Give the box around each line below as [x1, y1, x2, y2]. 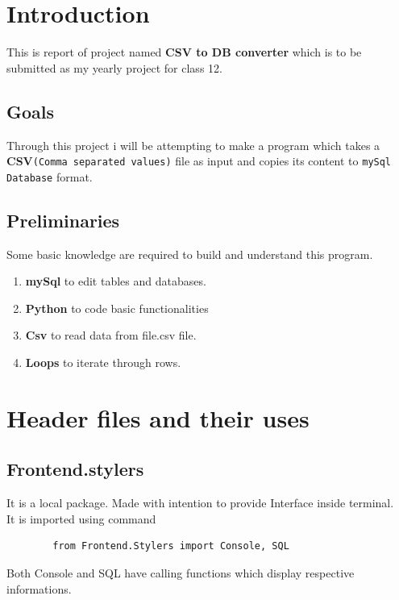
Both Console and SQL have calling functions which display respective [6, 564, 355, 581]
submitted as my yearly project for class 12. [6, 59, 222, 76]
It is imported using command [6, 510, 156, 527]
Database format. [6, 168, 93, 185]
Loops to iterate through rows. [25, 354, 181, 370]
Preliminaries [6, 207, 120, 232]
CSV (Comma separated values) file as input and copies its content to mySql [6, 152, 392, 169]
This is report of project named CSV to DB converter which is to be [6, 44, 362, 60]
